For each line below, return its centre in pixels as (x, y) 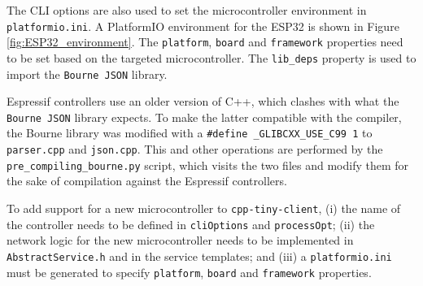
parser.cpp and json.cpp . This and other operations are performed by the (195, 149)
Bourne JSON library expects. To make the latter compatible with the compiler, (204, 117)
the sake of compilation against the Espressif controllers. (147, 181)
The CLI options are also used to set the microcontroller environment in (187, 10)
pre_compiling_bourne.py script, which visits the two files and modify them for (208, 165)
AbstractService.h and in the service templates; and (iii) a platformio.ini (199, 256)
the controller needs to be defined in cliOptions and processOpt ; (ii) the (191, 224)
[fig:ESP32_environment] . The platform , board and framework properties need (205, 42)
